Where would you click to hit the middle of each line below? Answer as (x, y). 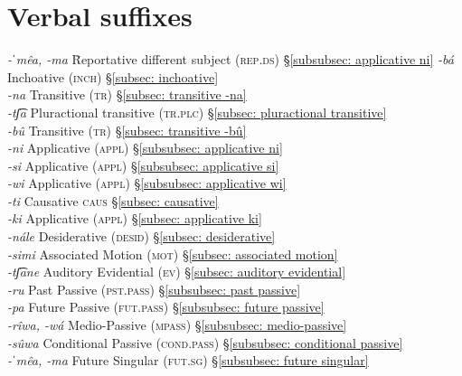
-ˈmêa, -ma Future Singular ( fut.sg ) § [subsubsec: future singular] (188, 360)
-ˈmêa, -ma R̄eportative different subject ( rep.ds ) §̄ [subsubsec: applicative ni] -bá (231, 59)
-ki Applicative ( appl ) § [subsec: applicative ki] (135, 218)
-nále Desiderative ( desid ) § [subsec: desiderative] (141, 236)
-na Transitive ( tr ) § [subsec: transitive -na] (127, 94)
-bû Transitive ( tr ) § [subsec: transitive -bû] (127, 130)
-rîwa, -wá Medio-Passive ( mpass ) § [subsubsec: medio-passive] (177, 325)
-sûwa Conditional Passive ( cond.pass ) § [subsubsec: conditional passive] (205, 342)
